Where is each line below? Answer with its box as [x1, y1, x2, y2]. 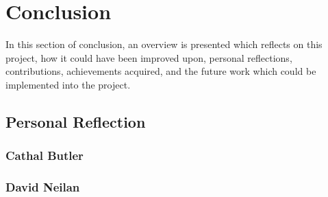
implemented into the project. [5, 77, 131, 91]
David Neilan [5, 178, 80, 196]
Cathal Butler [5, 147, 84, 164]
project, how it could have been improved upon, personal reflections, [5, 50, 292, 65]
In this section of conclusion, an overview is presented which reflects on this [5, 37, 323, 51]
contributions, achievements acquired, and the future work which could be [5, 64, 316, 78]
